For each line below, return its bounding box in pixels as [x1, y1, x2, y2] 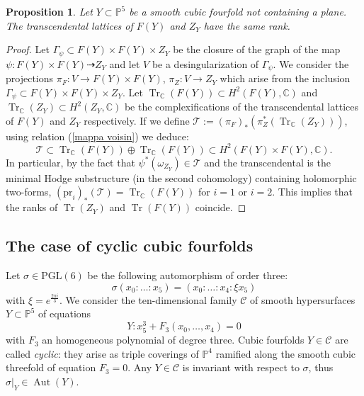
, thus [308, 360, 334, 375]
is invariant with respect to [182, 360, 300, 375]
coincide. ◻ [195, 200, 246, 215]
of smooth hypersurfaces [250, 292, 356, 307]
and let [109, 56, 140, 71]
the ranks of [6, 200, 58, 215]
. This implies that [272, 184, 353, 199]
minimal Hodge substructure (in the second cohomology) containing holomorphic [6, 170, 357, 185]
